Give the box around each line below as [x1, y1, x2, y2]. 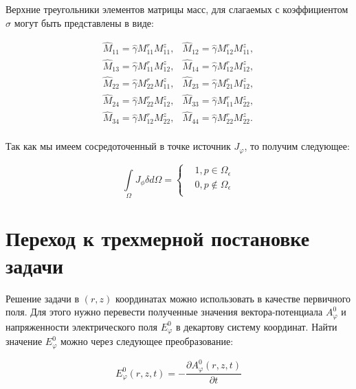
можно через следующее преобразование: [60, 334, 234, 348]
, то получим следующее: [244, 139, 350, 153]
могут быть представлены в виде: [14, 15, 154, 30]
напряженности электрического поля [5, 319, 158, 333]
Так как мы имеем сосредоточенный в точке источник [5, 139, 231, 153]
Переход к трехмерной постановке [5, 224, 310, 252]
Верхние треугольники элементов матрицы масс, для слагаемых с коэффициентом [5, 2, 348, 16]
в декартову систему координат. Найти [175, 319, 337, 333]
